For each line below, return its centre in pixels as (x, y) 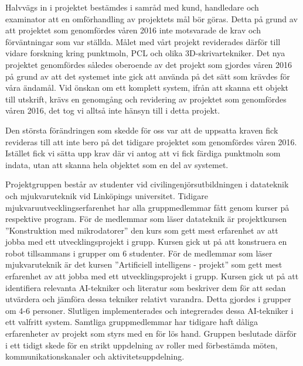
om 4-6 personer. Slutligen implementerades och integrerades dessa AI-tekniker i (149, 310)
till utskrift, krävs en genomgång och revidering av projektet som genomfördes (146, 99)
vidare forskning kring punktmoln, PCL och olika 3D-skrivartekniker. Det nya (145, 53)
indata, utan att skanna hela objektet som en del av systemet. (117, 164)
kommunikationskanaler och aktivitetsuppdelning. (95, 356)
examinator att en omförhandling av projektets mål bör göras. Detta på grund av (151, 18)
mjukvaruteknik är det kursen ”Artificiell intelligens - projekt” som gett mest (144, 264)
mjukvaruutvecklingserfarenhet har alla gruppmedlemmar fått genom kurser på (147, 207)
